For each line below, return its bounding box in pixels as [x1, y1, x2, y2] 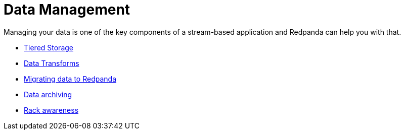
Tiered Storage [24, 43, 73, 52]
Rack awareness [24, 105, 79, 114]
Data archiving [24, 90, 72, 99]
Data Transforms [24, 58, 79, 68]
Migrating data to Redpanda [24, 74, 116, 83]
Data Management [4, 1, 130, 18]
